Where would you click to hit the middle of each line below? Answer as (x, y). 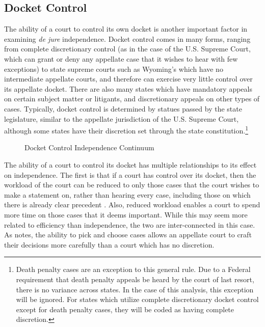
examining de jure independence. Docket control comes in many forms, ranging (127, 38)
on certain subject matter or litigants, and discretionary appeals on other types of (132, 99)
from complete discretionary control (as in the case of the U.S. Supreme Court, (127, 49)
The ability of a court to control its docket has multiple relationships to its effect (130, 164)
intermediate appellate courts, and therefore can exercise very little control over (128, 79)
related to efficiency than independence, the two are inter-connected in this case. (130, 224)
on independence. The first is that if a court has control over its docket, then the (130, 174)
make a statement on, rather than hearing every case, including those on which (127, 194)
